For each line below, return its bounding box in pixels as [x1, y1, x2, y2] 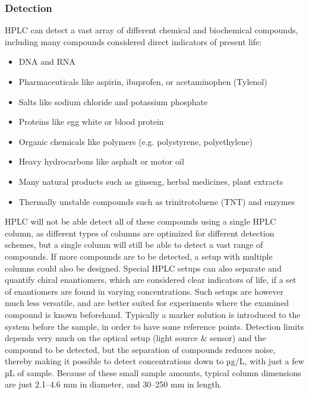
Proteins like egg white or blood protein [18, 115, 164, 128]
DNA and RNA [18, 55, 75, 68]
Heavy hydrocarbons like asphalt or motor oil [18, 155, 184, 168]
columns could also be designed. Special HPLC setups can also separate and [5, 261, 282, 274]
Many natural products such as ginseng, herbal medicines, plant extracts [18, 175, 283, 187]
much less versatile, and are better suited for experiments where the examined [5, 297, 289, 309]
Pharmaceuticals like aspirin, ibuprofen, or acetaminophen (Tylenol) [18, 75, 267, 87]
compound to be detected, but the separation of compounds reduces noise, [5, 343, 276, 355]
